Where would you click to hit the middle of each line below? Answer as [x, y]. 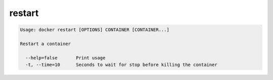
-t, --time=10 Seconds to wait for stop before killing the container [121, 65]
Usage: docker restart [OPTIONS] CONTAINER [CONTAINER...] [95, 30]
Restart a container [45, 43]
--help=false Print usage [65, 58]
